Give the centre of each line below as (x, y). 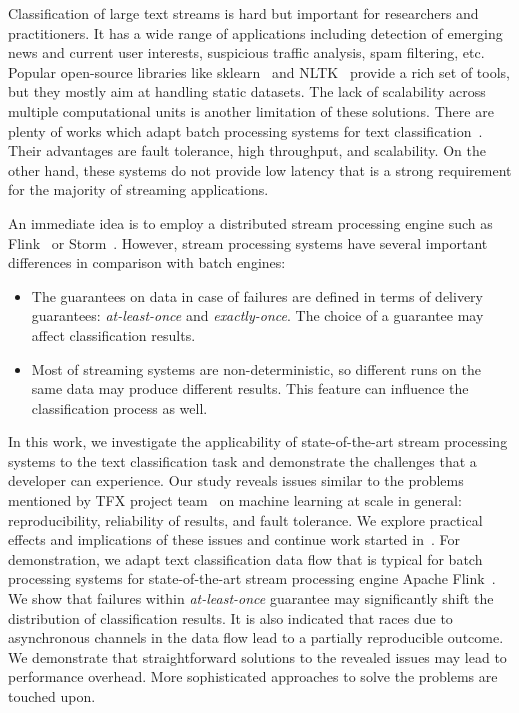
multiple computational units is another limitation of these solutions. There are (251, 110)
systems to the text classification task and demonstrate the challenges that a (242, 460)
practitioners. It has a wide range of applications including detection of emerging (255, 32)
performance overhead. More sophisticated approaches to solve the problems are (253, 676)
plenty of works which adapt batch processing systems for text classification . (245, 130)
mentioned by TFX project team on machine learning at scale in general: (235, 500)
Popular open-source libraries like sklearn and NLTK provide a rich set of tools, (259, 71)
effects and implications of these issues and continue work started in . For (234, 539)
